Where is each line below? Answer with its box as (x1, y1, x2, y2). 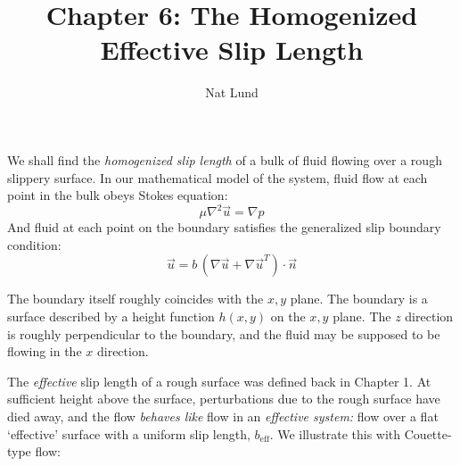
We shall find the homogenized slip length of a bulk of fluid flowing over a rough (7, 150, 442, 169)
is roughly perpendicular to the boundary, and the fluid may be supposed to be (7, 324, 440, 343)
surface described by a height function (7, 306, 215, 325)
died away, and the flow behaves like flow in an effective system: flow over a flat (7, 406, 439, 425)
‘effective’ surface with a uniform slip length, (7, 424, 251, 443)
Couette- (404, 424, 452, 443)
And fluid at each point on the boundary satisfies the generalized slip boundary (7, 218, 441, 237)
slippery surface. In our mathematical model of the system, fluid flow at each (7, 168, 428, 187)
